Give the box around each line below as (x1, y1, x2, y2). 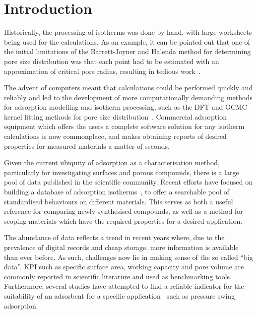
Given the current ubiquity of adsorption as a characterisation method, (4, 157, 220, 168)
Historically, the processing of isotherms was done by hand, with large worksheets (4, 27, 252, 37)
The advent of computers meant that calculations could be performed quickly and (4, 82, 253, 93)
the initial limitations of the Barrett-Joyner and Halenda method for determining (4, 46, 251, 57)
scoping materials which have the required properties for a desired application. (4, 215, 243, 226)
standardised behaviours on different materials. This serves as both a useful (4, 196, 233, 206)
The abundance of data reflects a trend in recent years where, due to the (4, 232, 225, 243)
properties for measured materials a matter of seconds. (4, 140, 170, 151)
